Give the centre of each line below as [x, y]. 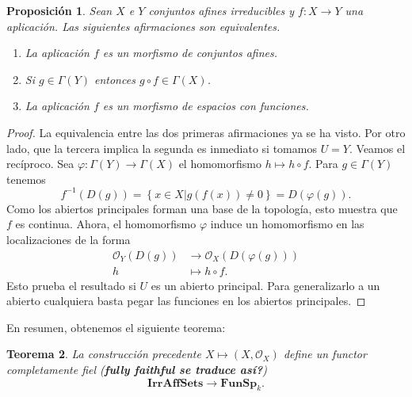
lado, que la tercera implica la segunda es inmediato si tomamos [162, 148]
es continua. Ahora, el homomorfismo [106, 224]
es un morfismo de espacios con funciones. [206, 106]
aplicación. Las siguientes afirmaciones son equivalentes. [143, 26]
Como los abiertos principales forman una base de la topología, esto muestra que [202, 208]
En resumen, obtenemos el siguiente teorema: [116, 327]
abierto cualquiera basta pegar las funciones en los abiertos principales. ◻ [186, 301]
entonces [115, 79]
